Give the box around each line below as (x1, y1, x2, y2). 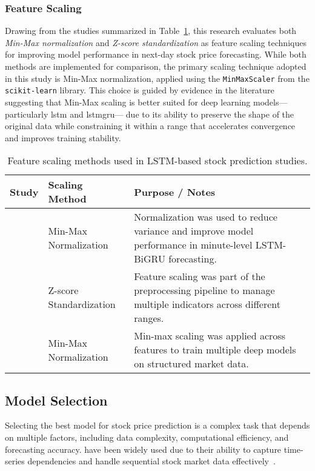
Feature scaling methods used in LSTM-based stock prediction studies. (7, 153, 308, 168)
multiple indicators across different (134, 297, 280, 312)
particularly (5, 107, 48, 120)
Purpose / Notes (134, 184, 216, 199)
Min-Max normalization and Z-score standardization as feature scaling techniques (5, 36, 307, 48)
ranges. (134, 311, 164, 326)
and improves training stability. (5, 131, 121, 144)
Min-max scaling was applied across (134, 329, 285, 343)
